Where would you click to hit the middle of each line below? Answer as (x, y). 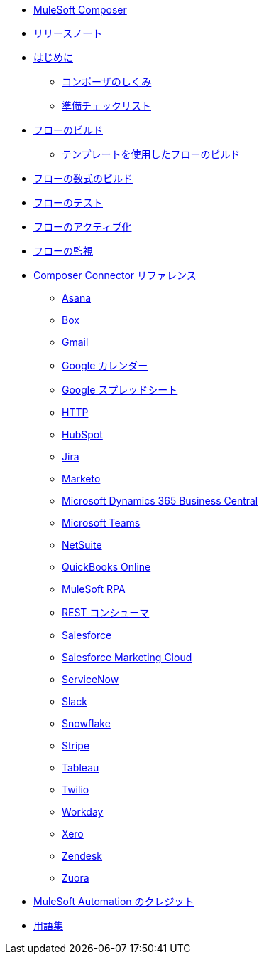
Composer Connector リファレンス (115, 275)
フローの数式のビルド (83, 178)
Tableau (81, 768)
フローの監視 (63, 251)
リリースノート (68, 33)
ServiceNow (90, 679)
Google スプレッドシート (120, 390)
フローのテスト (68, 202)
